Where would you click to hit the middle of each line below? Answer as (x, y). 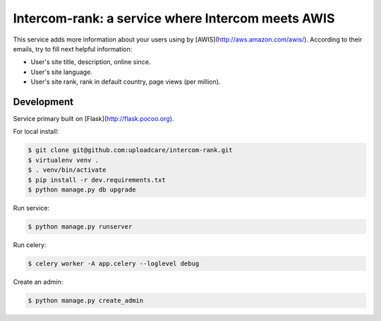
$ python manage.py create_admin (86, 300)
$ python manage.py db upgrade (82, 189)
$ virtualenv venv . (63, 160)
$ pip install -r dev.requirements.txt (97, 180)
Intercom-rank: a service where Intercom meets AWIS (174, 18)
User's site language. (62, 72)
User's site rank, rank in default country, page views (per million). (126, 82)
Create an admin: (38, 282)
